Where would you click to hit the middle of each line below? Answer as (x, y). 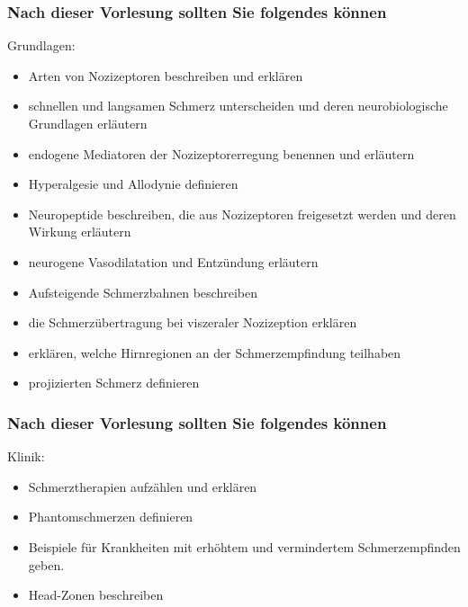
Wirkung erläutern (80, 232)
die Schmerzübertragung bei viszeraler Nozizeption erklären (193, 322)
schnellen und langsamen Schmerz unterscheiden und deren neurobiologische (238, 106)
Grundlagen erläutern (88, 123)
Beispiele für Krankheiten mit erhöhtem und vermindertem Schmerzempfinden (244, 546)
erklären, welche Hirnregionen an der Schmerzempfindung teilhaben (215, 352)
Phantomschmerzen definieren (111, 517)
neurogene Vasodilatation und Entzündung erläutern (173, 261)
